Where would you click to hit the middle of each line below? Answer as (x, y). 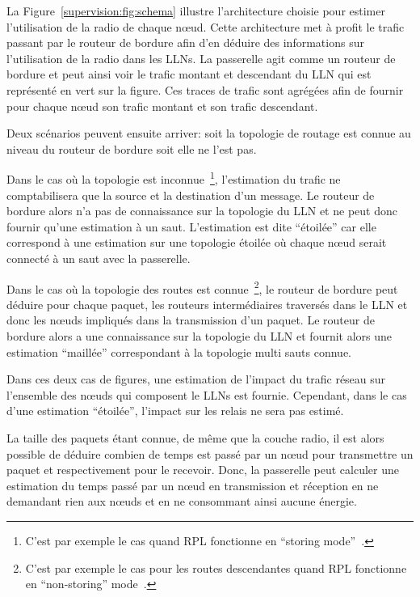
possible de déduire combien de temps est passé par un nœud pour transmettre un (210, 453)
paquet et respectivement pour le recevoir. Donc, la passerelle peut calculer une (203, 470)
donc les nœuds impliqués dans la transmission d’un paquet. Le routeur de (191, 320)
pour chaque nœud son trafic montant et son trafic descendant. (162, 106)
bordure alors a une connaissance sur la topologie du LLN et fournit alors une (199, 336)
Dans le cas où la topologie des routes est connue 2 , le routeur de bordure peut (202, 287)
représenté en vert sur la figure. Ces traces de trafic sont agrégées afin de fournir (205, 89)
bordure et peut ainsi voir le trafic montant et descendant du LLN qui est (189, 74)
